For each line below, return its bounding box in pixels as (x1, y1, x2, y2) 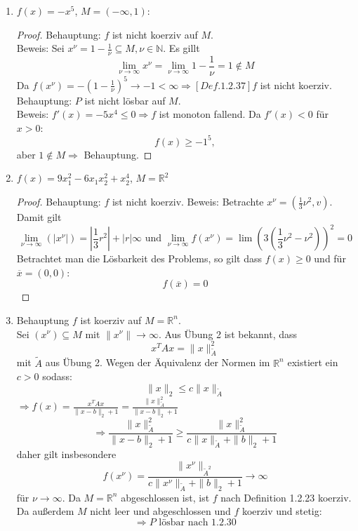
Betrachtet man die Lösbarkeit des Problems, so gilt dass (16, 251, 262, 266)
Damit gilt (16, 210, 62, 224)
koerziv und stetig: (241, 504, 322, 518)
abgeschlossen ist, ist (121, 490, 210, 504)
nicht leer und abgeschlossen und (90, 504, 231, 518)
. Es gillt (163, 41, 200, 55)
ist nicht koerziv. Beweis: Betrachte (112, 194, 264, 209)
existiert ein (287, 355, 338, 370)
